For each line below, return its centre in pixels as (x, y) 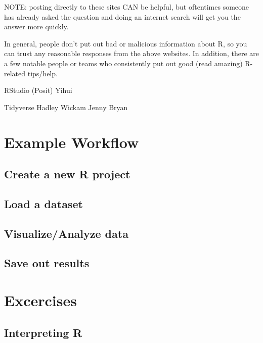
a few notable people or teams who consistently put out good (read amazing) (123, 63)
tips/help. (42, 73)
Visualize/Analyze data (66, 233)
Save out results (47, 263)
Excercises (40, 300)
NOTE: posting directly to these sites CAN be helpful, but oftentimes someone (127, 7)
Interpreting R (43, 332)
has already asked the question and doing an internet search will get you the (122, 16)
